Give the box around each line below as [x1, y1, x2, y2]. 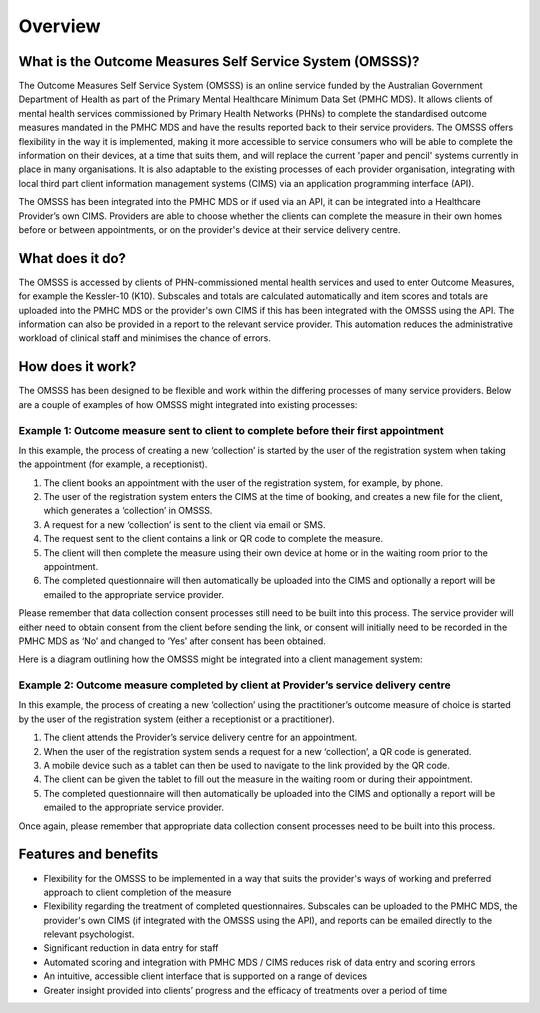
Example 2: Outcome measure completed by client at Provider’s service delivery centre [18, 678, 451, 692]
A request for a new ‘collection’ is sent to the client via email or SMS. [43, 518, 326, 530]
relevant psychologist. [43, 928, 135, 940]
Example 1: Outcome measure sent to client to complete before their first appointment [18, 423, 444, 437]
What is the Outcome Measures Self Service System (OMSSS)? [18, 53, 420, 70]
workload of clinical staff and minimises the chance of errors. [18, 332, 272, 344]
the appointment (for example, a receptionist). [18, 458, 208, 470]
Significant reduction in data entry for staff [43, 942, 219, 954]
